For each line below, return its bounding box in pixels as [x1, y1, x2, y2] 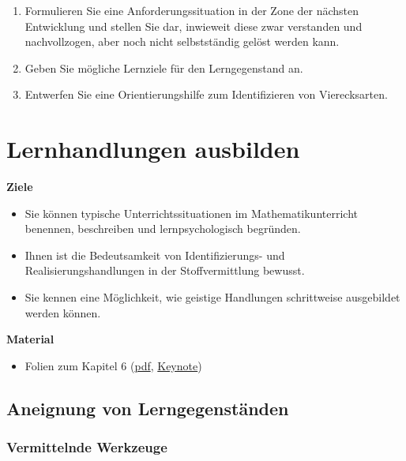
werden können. [24, 304, 101, 320]
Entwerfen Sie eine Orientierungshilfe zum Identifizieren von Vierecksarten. [24, 86, 388, 103]
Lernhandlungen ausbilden [6, 133, 300, 165]
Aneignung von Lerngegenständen [6, 395, 289, 420]
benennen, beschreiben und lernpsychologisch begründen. [24, 220, 301, 237]
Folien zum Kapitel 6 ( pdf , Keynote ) [24, 357, 202, 373]
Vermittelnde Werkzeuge [6, 437, 167, 457]
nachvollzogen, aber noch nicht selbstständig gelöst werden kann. [24, 33, 340, 50]
